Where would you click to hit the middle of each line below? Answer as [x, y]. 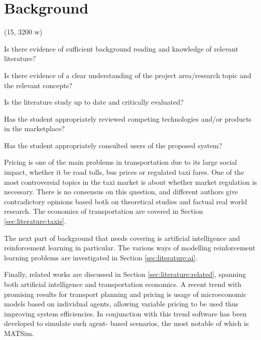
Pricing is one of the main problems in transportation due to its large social [120, 162]
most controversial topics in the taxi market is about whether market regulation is [130, 182]
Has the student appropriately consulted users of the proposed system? [113, 145]
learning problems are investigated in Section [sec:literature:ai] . [101, 257]
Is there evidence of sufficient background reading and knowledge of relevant [121, 48]
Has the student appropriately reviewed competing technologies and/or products [128, 118]
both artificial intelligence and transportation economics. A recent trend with [123, 284]
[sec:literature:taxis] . [35, 221]
